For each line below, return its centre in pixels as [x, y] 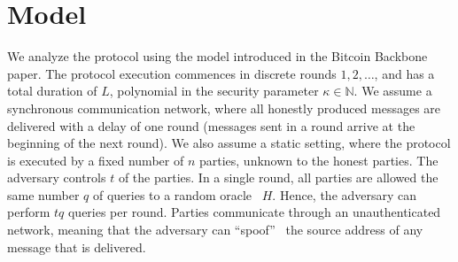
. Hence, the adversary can [345, 194]
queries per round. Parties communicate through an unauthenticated [254, 212]
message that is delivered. [77, 247]
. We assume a [393, 91]
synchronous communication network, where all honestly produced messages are [224, 108]
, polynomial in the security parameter [214, 91]
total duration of [52, 91]
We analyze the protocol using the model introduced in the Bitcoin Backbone [217, 56]
